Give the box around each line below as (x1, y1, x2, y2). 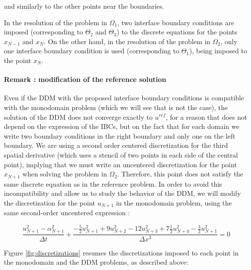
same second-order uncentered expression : (4, 207, 130, 218)
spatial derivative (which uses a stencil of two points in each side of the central (4, 149, 238, 159)
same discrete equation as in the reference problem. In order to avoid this (4, 178, 222, 189)
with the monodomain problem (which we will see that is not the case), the (4, 102, 228, 112)
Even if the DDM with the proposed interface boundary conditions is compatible (4, 93, 244, 103)
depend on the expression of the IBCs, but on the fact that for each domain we (4, 121, 239, 131)
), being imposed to (189, 46, 248, 56)
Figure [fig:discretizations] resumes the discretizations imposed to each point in (4, 247, 239, 257)
